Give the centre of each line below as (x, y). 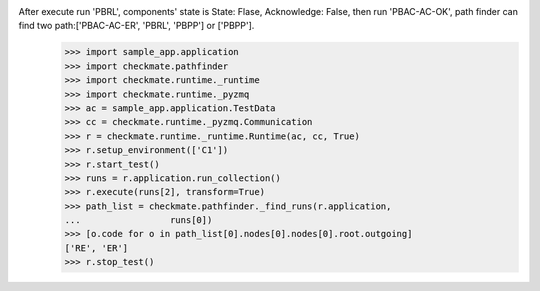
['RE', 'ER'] (96, 248)
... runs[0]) (138, 220)
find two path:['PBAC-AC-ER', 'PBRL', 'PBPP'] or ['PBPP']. (136, 26)
